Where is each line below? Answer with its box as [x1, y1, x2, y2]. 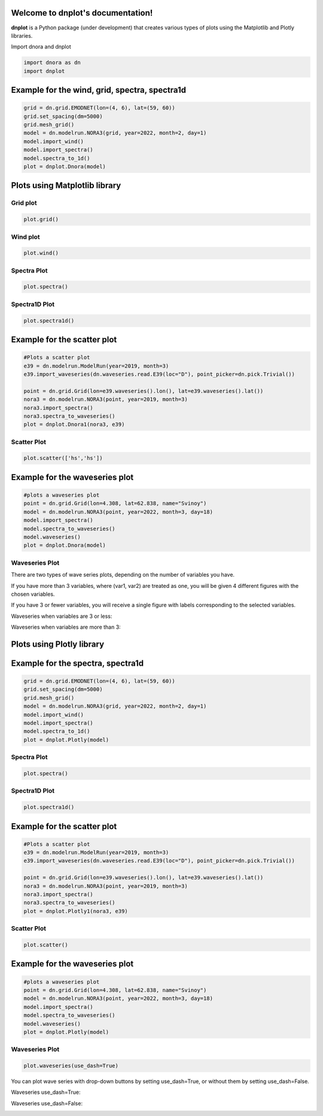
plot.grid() [23, 216, 59, 223]
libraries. [11, 32, 33, 39]
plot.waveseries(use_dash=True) [23, 1063, 119, 1069]
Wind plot [11, 232, 40, 241]
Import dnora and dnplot [11, 43, 71, 50]
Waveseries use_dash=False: [11, 1099, 83, 1107]
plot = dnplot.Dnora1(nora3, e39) [23, 421, 125, 428]
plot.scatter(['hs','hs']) [23, 455, 103, 462]
